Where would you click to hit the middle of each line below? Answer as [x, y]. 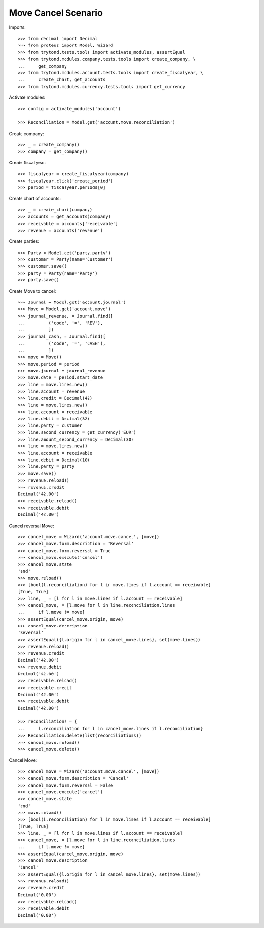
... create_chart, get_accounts [62, 80]
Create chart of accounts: [35, 199]
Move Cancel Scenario [56, 13]
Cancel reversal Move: [32, 526]
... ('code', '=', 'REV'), [60, 323]
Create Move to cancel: [33, 291]
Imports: [18, 27]
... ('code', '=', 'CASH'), [62, 343]
